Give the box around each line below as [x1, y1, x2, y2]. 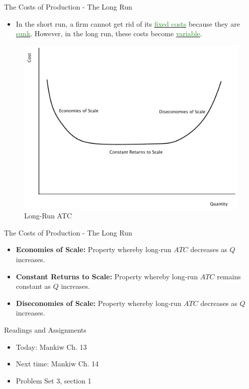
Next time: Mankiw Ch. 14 [16, 358, 99, 369]
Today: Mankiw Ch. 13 [16, 341, 87, 352]
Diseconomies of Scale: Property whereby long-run [16, 297, 182, 308]
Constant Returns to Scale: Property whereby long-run [16, 271, 198, 281]
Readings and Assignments [4, 324, 87, 335]
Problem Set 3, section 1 [16, 375, 92, 385]
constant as [16, 281, 51, 291]
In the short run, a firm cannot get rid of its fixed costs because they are [16, 18, 240, 29]
